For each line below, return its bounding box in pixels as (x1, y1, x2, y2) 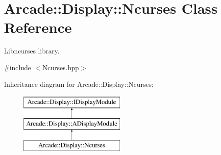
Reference (4, 17, 72, 37)
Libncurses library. (4, 46, 60, 56)
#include (4, 62, 31, 72)
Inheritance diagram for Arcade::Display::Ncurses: (4, 78, 154, 89)
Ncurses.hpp (42, 62, 79, 72)
